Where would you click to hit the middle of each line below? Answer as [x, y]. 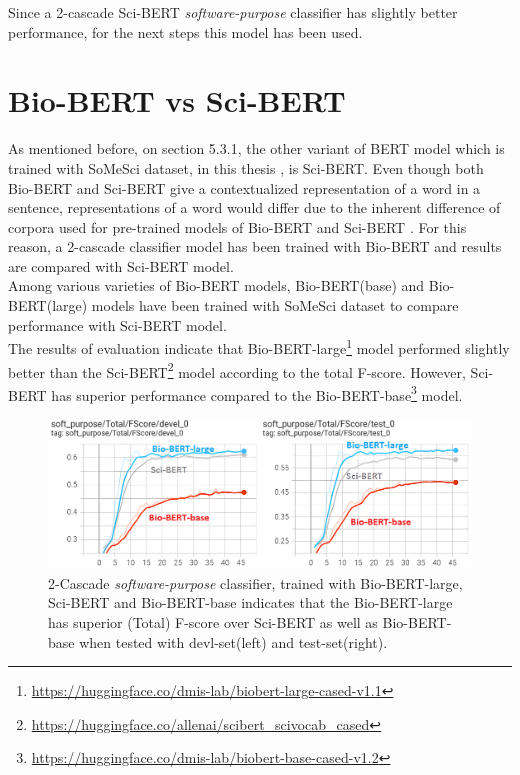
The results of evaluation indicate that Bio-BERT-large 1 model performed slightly [259, 346]
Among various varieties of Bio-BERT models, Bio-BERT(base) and [216, 285]
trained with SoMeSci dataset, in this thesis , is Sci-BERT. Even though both [246, 167]
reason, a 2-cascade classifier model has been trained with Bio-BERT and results [255, 246]
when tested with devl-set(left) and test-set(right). [233, 641]
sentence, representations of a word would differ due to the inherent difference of [254, 207]
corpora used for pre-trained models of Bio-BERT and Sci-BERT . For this [237, 226]
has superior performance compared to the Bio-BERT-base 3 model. [257, 393]
